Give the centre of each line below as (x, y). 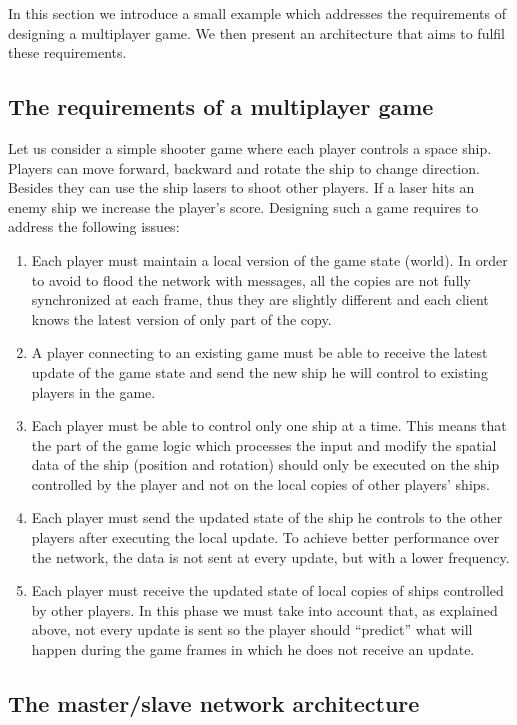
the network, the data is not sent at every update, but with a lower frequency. (270, 556)
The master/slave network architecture (214, 703)
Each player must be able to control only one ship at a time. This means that (269, 425)
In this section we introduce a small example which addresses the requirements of (257, 13)
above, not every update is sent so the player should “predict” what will (252, 629)
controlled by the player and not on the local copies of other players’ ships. (260, 483)
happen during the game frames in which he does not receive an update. (253, 649)
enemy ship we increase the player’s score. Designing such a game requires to (243, 206)
